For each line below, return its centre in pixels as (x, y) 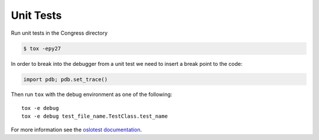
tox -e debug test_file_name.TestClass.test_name (95, 116)
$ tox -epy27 (42, 48)
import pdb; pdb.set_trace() (66, 79)
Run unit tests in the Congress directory (59, 33)
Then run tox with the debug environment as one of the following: (92, 95)
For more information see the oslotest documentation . (76, 129)
